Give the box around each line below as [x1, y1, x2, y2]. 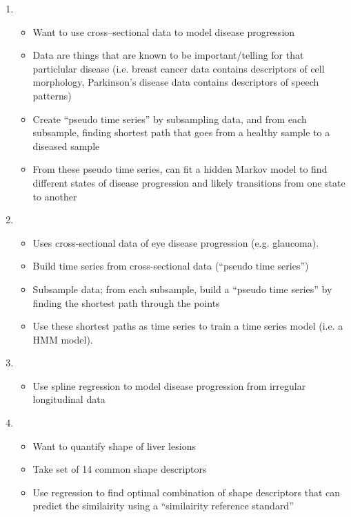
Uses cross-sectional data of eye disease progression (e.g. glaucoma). [32, 235, 319, 250]
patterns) [32, 88, 72, 102]
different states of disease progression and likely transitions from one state [32, 175, 345, 189]
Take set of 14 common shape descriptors [32, 462, 207, 476]
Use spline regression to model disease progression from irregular [32, 378, 306, 393]
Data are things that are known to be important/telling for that [32, 48, 304, 62]
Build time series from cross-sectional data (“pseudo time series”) [32, 258, 309, 273]
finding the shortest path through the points [32, 295, 220, 310]
